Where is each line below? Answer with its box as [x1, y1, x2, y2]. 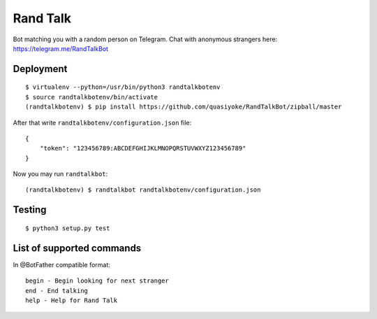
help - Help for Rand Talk [25, 296, 118, 304]
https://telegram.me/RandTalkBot [13, 44, 108, 52]
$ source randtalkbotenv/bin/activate [25, 93, 158, 101]
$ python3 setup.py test [25, 224, 110, 232]
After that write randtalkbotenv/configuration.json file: [13, 118, 192, 127]
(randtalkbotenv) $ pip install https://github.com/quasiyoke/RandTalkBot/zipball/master [25, 103, 342, 111]
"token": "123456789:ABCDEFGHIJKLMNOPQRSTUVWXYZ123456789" [39, 144, 246, 153]
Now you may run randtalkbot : [13, 170, 108, 178]
